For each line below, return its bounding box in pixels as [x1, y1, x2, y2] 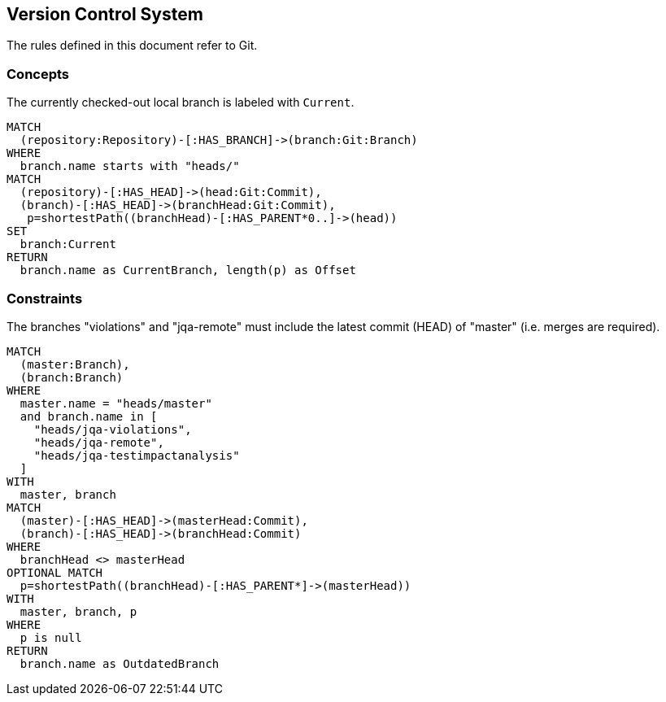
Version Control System [7, 4, 203, 24]
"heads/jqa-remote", [33, 435, 164, 449]
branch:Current [20, 238, 116, 251]
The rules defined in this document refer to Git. [7, 38, 258, 53]
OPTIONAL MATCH [7, 565, 103, 579]
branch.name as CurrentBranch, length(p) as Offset [20, 264, 356, 277]
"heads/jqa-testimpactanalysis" [33, 448, 240, 462]
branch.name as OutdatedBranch [20, 656, 220, 670]
